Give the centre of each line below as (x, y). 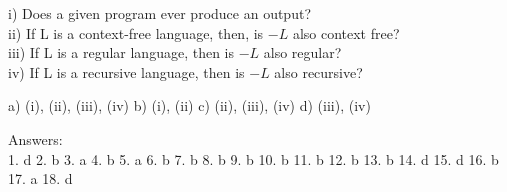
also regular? (302, 52)
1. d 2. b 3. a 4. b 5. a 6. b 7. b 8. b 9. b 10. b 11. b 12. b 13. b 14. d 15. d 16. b (253, 158)
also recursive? (318, 71)
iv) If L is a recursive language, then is (126, 71)
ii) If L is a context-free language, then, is (136, 32)
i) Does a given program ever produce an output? (159, 13)
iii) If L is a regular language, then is (121, 52)
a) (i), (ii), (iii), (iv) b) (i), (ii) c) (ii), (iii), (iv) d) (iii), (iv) (189, 105)
